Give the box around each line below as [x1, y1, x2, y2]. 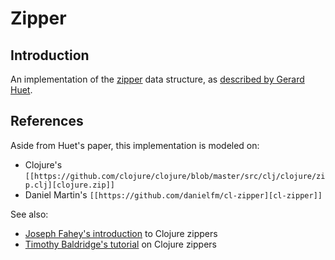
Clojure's [24, 158, 63, 171]
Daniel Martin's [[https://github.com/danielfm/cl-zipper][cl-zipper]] [24, 188, 323, 201]
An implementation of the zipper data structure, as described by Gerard [10, 73, 305, 85]
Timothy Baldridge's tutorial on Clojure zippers [24, 238, 217, 250]
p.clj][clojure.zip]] [24, 180, 115, 190]
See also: [10, 208, 49, 220]
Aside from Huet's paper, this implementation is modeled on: [10, 139, 260, 151]
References [10, 113, 84, 130]
